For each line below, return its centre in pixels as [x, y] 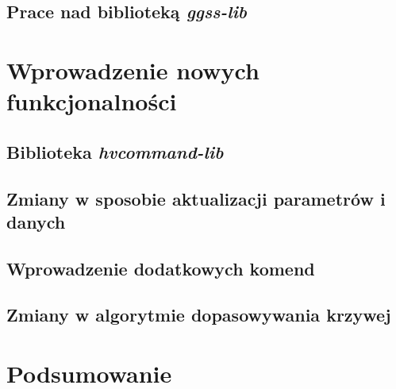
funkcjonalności [92, 101]
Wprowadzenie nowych [133, 69]
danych [36, 221]
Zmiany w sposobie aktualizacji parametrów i [196, 198]
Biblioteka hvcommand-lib [115, 151]
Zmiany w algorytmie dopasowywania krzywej [199, 315]
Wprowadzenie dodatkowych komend [161, 268]
